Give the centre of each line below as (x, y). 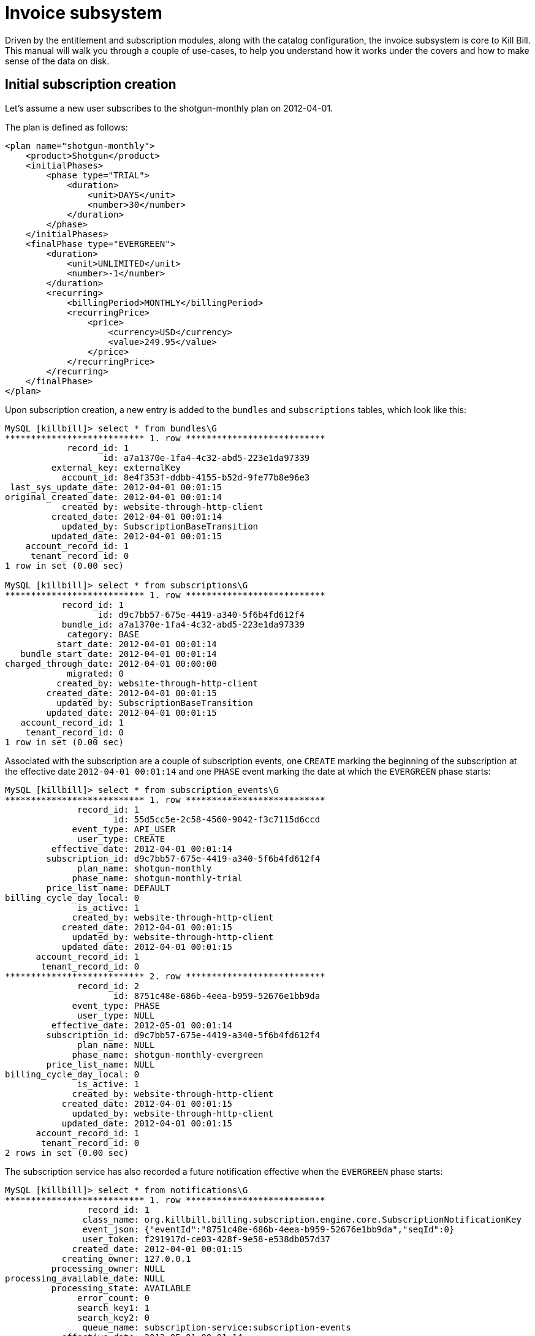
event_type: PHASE (116, 1005)
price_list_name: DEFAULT (108, 888)
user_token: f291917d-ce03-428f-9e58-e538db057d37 (207, 1239)
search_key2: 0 (114, 1317)
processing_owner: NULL (108, 1268)
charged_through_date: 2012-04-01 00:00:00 (111, 663)
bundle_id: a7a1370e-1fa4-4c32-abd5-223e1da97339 (183, 624)
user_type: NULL (116, 1015)
